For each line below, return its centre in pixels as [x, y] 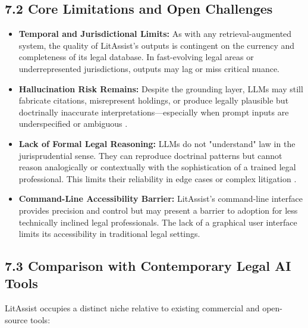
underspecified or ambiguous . [73, 124]
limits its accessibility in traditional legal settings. [109, 234]
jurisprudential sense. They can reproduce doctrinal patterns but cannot [150, 155]
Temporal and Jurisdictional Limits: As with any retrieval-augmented [155, 34]
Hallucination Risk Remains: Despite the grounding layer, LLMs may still [161, 88]
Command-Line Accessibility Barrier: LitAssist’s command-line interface [161, 199]
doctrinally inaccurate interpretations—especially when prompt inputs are [154, 112]
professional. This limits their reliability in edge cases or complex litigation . [158, 178]
